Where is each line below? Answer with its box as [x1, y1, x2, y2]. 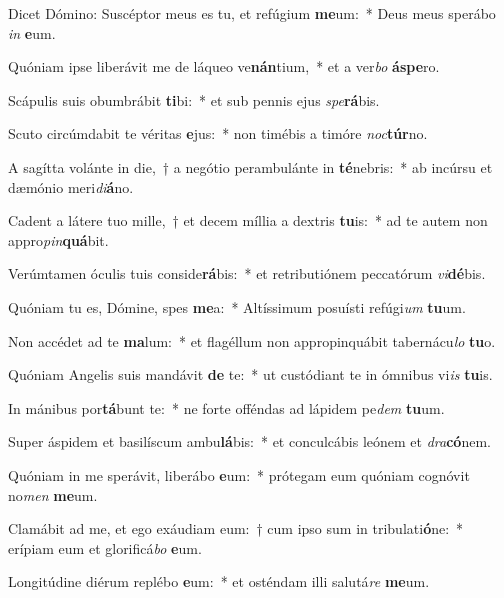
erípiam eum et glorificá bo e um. [8, 537, 202, 558]
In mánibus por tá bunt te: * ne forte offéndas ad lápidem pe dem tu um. [8, 397, 445, 418]
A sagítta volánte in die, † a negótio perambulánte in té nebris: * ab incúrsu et [8, 156, 493, 177]
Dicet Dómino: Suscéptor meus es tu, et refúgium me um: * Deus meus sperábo [8, 3, 496, 23]
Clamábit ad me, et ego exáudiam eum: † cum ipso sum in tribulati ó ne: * [8, 518, 464, 539]
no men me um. [8, 484, 98, 505]
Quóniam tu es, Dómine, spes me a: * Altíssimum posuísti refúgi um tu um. [8, 296, 466, 317]
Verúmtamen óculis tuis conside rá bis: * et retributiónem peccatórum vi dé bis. [8, 263, 486, 284]
